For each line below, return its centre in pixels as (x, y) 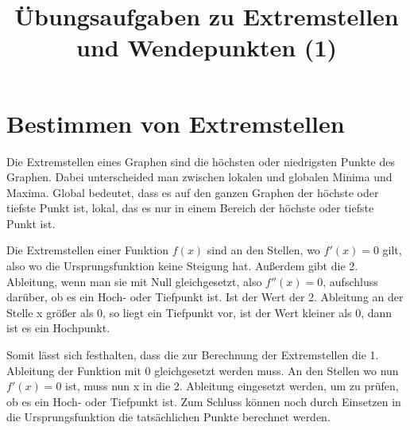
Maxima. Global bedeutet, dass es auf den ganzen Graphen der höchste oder (193, 192)
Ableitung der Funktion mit (74, 370)
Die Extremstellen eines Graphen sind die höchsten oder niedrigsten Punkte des (201, 161)
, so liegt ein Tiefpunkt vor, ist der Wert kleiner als (227, 312)
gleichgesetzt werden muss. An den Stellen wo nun (277, 370)
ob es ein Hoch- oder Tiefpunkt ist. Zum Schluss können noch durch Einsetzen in (204, 401)
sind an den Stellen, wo (263, 250)
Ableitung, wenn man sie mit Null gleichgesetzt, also (134, 281)
